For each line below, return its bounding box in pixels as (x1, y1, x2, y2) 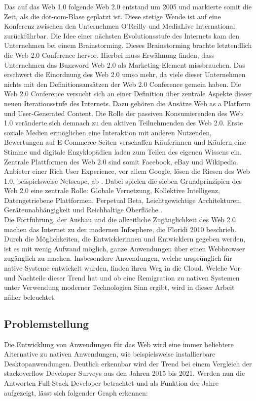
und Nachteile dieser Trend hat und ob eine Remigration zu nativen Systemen (4, 272, 240, 282)
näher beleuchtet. (4, 291, 56, 302)
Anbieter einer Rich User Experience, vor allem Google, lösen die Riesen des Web (4, 166, 250, 176)
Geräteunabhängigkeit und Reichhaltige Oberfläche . (4, 204, 163, 215)
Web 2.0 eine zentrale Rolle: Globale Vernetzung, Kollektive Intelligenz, (4, 185, 220, 196)
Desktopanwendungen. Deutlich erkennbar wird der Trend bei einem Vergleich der (4, 358, 252, 368)
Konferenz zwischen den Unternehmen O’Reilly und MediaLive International (4, 21, 235, 31)
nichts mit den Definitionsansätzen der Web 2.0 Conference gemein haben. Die (4, 79, 241, 89)
